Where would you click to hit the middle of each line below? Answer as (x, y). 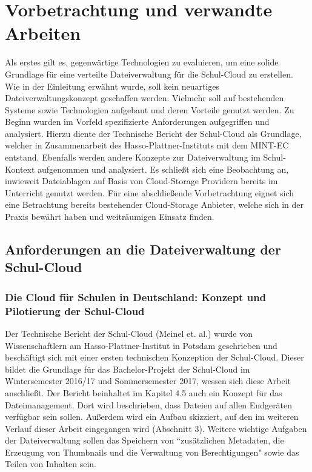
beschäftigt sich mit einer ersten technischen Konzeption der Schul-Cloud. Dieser (154, 357)
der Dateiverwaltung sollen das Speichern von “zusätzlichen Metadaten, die (144, 440)
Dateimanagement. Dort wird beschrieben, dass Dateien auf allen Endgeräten (149, 404)
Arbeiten (43, 33)
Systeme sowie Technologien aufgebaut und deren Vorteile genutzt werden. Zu (150, 109)
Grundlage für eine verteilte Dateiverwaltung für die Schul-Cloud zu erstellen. (149, 74)
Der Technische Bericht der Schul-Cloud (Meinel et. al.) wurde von (129, 333)
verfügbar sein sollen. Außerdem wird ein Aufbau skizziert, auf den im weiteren (152, 417)
